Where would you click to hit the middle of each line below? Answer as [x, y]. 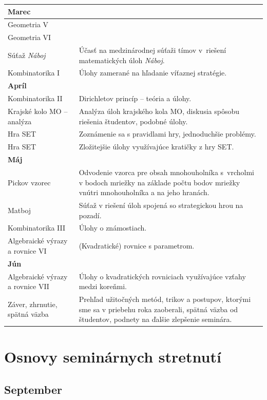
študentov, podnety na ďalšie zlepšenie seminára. [155, 319]
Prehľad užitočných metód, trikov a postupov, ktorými [165, 299]
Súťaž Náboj [27, 55]
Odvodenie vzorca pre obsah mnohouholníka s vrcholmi [167, 172]
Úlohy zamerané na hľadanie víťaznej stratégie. [153, 73]
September [33, 389]
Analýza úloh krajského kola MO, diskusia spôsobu [159, 111]
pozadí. [90, 215]
